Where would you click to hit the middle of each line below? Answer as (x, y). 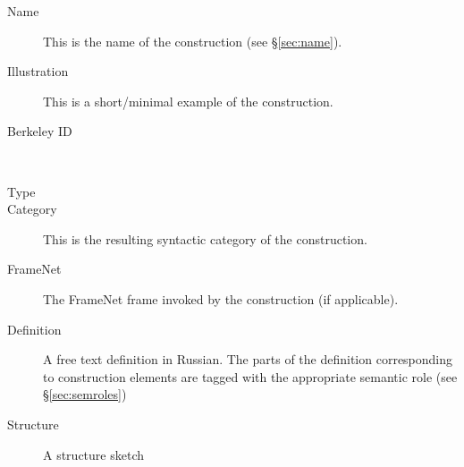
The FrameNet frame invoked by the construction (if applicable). (221, 298)
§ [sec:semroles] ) (85, 394)
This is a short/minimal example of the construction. (188, 101)
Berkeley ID (40, 131)
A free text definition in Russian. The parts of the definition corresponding (248, 359)
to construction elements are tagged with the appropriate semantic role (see (250, 376)
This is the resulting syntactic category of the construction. (205, 238)
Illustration (38, 71)
